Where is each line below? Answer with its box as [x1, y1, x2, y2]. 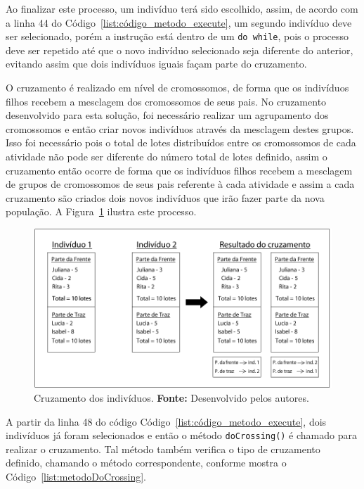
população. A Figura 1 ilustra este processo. [6, 204, 197, 219]
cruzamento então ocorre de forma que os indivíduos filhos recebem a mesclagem [6, 163, 353, 177]
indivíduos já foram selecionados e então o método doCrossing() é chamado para [6, 428, 357, 443]
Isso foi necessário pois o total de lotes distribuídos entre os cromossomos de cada [6, 135, 356, 150]
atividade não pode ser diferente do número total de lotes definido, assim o [6, 149, 327, 163]
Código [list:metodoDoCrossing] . [6, 469, 147, 484]
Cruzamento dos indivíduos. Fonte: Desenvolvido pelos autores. [34, 390, 309, 405]
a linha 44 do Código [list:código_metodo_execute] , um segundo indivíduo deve [6, 15, 352, 30]
